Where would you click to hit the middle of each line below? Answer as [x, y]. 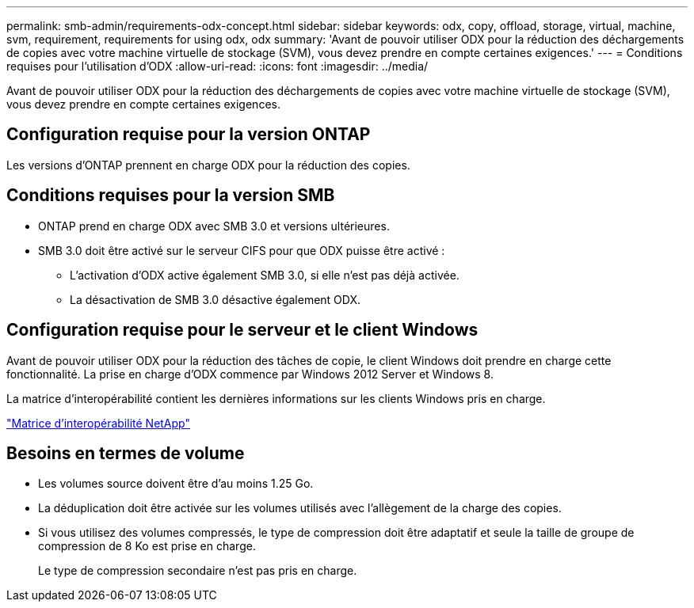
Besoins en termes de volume [126, 453]
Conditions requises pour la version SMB [171, 196]
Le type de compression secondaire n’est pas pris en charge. [198, 571]
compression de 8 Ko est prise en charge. [147, 546]
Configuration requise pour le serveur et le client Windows [242, 330]
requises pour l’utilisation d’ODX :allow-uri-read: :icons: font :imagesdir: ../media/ [217, 66]
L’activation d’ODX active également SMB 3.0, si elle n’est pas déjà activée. [265, 275]
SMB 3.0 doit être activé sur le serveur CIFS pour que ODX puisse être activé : [242, 250]
